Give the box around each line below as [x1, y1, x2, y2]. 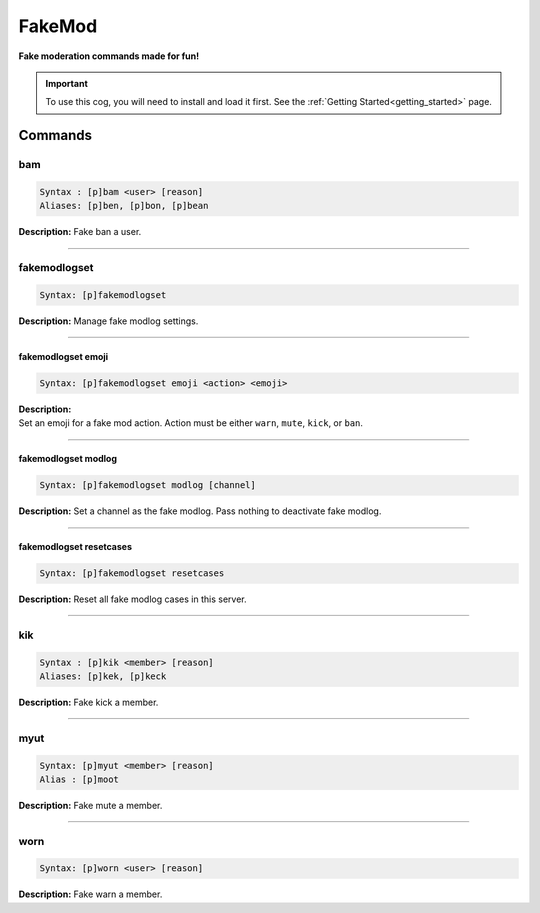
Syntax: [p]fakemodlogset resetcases [39, 568, 225, 579]
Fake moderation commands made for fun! [18, 50, 200, 62]
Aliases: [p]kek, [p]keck [39, 671, 167, 682]
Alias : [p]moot [39, 773, 120, 785]
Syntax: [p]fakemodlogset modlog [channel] [39, 480, 257, 491]
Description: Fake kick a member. [18, 696, 159, 709]
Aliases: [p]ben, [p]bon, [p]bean [39, 200, 209, 212]
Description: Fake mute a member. [18, 799, 163, 811]
